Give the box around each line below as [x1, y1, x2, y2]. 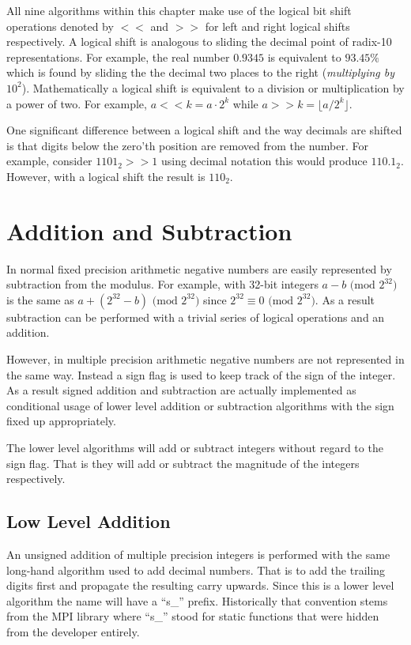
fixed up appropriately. [6, 413, 116, 429]
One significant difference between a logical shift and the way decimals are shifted [6, 122, 402, 138]
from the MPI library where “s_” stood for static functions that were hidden [6, 608, 379, 624]
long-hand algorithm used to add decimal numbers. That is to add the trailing [6, 561, 386, 578]
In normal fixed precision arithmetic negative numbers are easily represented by [6, 260, 392, 277]
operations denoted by [6, 17, 114, 34]
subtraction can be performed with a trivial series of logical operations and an [6, 308, 385, 325]
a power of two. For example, [6, 95, 147, 111]
